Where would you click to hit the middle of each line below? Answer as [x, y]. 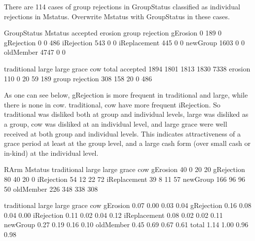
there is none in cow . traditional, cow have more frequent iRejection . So [112, 104]
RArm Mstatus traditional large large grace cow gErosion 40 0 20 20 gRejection [125, 169]
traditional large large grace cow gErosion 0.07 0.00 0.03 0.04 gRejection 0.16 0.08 [128, 205]
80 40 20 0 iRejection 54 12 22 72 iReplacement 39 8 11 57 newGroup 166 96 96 [125, 179]
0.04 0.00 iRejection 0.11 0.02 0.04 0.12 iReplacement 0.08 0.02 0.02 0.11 [113, 215]
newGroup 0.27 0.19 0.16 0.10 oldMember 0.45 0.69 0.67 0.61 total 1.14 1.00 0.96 [126, 224]
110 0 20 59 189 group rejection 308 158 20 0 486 [78, 78]
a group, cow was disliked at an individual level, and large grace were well [116, 123]
